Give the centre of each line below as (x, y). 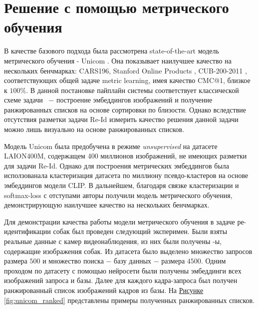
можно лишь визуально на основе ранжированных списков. (94, 129)
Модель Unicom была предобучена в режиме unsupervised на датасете (111, 146)
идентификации (27, 231)
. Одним (213, 261)
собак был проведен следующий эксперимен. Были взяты (140, 231)
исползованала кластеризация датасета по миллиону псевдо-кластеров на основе (126, 175)
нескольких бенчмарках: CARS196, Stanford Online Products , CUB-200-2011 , (126, 70)
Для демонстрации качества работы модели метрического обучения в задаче (120, 221)
